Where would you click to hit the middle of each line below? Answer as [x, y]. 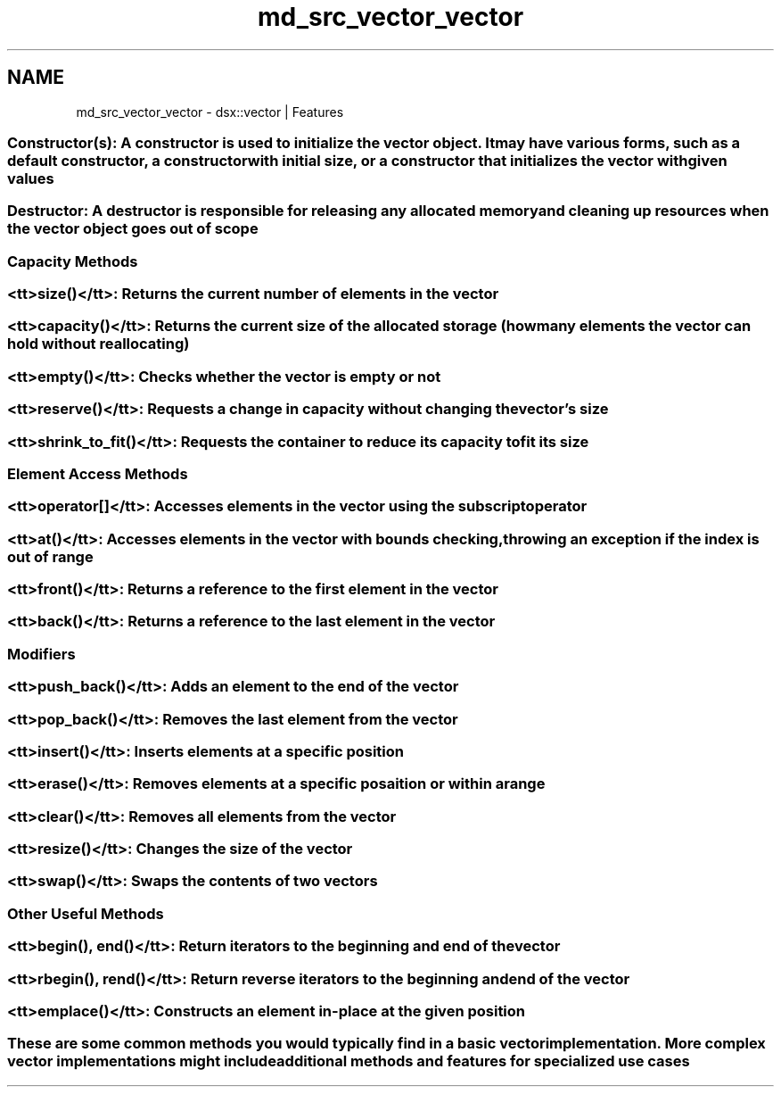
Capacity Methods [73, 261]
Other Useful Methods [86, 913]
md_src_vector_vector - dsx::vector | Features [210, 112]
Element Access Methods [98, 473]
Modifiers [41, 654]
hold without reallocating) [99, 344]
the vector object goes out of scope [133, 229]
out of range [50, 556]
